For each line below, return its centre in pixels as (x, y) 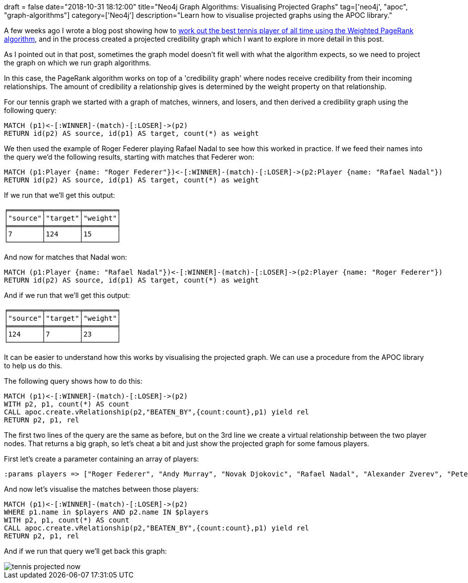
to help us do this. (33, 366)
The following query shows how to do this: (73, 381)
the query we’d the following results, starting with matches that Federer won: (129, 157)
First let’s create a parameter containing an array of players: (102, 459)
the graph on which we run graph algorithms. (78, 63)
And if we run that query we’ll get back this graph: (86, 551)
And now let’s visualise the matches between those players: (101, 489)
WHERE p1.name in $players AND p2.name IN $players (107, 512)
